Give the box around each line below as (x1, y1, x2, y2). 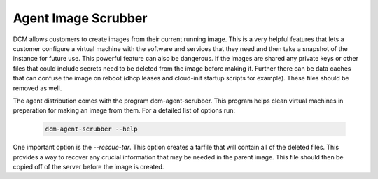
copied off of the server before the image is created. (13, 163, 164, 171)
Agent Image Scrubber (13, 10, 148, 26)
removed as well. (13, 84, 62, 92)
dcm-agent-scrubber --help (45, 125, 138, 133)
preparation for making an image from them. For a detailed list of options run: (13, 106, 236, 115)
